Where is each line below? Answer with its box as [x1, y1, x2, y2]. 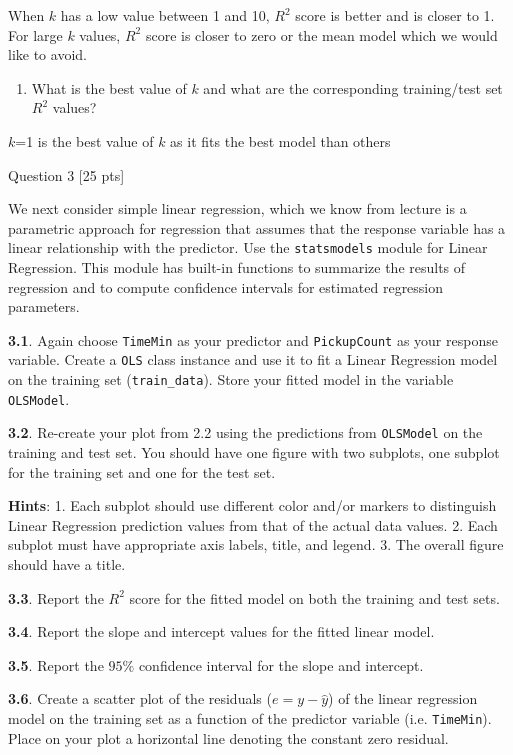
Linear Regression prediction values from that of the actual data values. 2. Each [8, 514, 498, 535]
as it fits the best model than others [170, 130, 391, 151]
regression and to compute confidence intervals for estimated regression [8, 276, 444, 297]
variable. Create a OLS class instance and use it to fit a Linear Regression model [8, 349, 498, 370]
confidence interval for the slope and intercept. [138, 654, 424, 675]
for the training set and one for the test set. [8, 461, 276, 482]
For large [8, 24, 63, 45]
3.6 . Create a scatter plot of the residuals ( [8, 688, 272, 709]
